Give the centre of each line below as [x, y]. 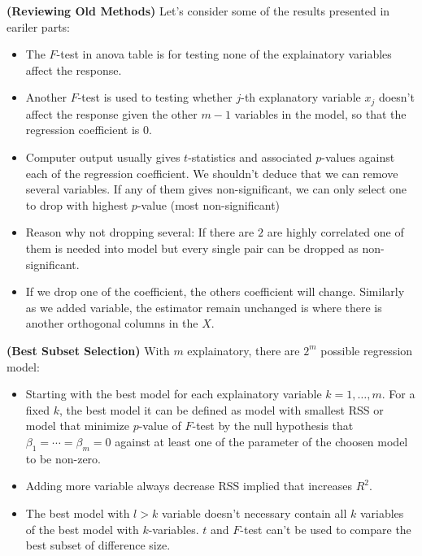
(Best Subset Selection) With [88, 350]
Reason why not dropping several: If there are [140, 232]
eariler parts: [38, 26]
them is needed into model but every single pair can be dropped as [192, 248]
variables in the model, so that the [320, 113]
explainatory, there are [244, 350]
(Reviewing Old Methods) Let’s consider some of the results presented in [198, 11]
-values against [358, 157]
